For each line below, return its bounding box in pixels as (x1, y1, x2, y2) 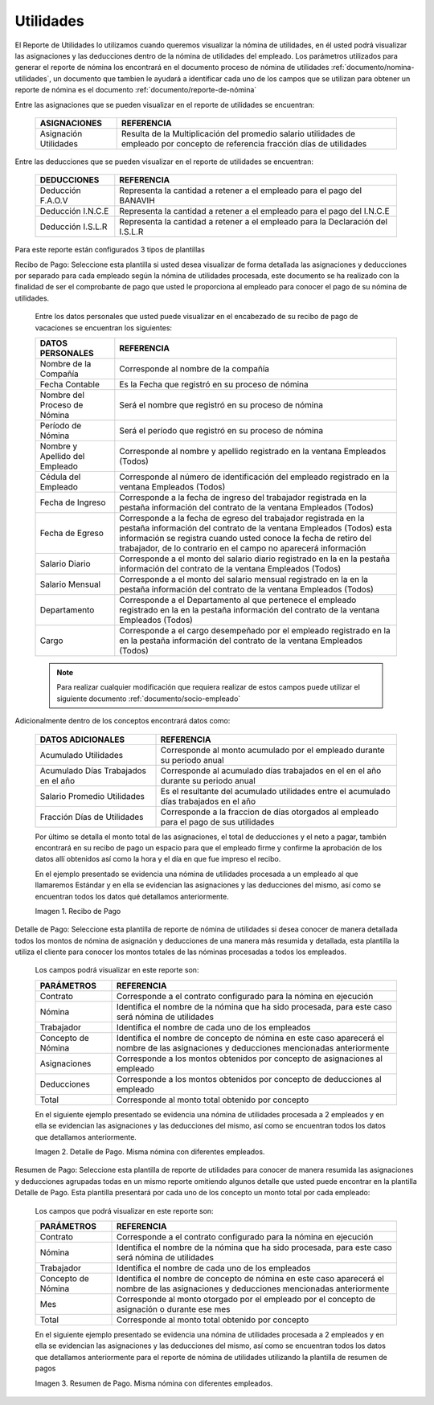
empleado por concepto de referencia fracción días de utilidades (121, 137, 367, 149)
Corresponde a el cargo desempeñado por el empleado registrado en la (119, 625, 391, 637)
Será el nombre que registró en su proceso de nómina (119, 399, 323, 411)
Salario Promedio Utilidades (39, 790, 145, 801)
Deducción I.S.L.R (39, 221, 108, 232)
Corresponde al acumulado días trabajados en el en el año (160, 764, 382, 776)
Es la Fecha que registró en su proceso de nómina (119, 379, 309, 390)
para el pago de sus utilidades (160, 816, 275, 827)
